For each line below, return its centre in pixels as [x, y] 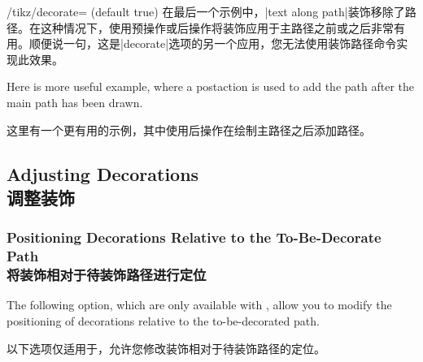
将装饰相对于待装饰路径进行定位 [107, 275]
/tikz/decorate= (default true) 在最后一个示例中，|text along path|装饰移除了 [206, 11]
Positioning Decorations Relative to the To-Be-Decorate [194, 237]
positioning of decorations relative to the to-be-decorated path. [163, 320]
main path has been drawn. [75, 102]
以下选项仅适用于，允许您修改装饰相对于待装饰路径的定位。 [166, 348]
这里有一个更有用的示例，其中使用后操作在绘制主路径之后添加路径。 [189, 129]
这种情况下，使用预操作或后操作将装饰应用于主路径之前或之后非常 [217, 27]
